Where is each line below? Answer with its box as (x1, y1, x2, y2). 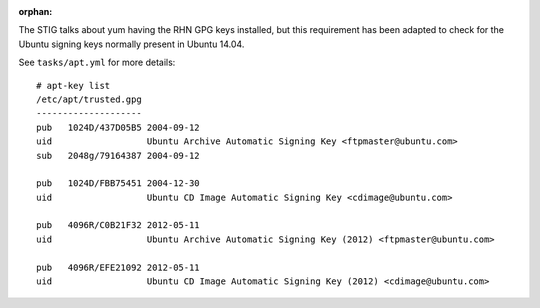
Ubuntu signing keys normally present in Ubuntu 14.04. (18, 38, 245, 50)
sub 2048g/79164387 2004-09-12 (36, 150, 200, 161)
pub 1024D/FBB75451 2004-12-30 (36, 178, 200, 189)
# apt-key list (36, 80, 111, 91)
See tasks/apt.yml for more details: (18, 56, 176, 69)
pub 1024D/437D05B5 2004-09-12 (36, 121, 200, 133)
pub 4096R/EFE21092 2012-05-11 (36, 261, 200, 273)
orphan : (18, 6, 53, 17)
